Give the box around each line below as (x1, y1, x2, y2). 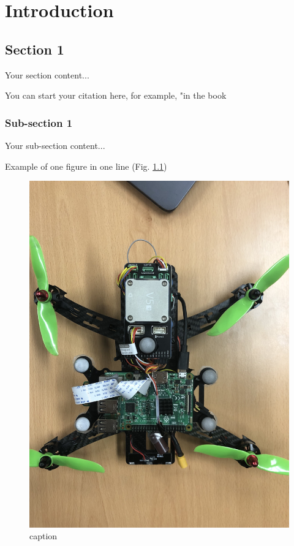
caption (29, 529, 58, 542)
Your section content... (5, 68, 89, 81)
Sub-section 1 (5, 115, 73, 130)
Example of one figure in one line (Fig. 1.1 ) (5, 159, 167, 172)
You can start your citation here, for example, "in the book (5, 89, 227, 102)
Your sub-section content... (5, 138, 105, 151)
